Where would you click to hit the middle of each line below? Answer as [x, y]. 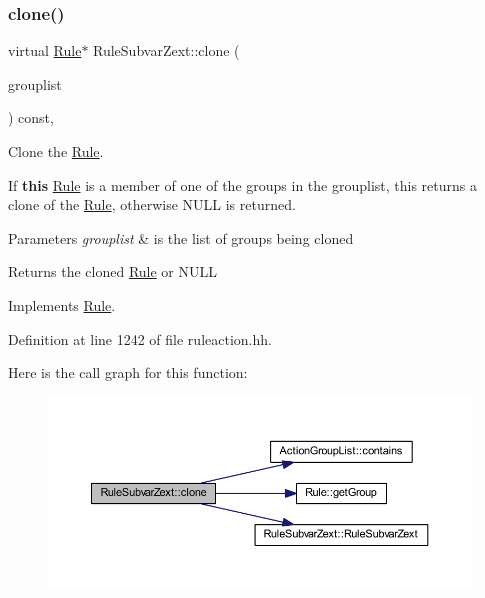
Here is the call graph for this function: [128, 372]
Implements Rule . [62, 304]
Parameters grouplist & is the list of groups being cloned [181, 237]
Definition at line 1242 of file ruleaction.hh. [140, 338]
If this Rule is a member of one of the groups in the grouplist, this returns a [242, 184]
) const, [31, 117]
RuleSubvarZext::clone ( [166, 50]
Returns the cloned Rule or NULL [112, 271]
